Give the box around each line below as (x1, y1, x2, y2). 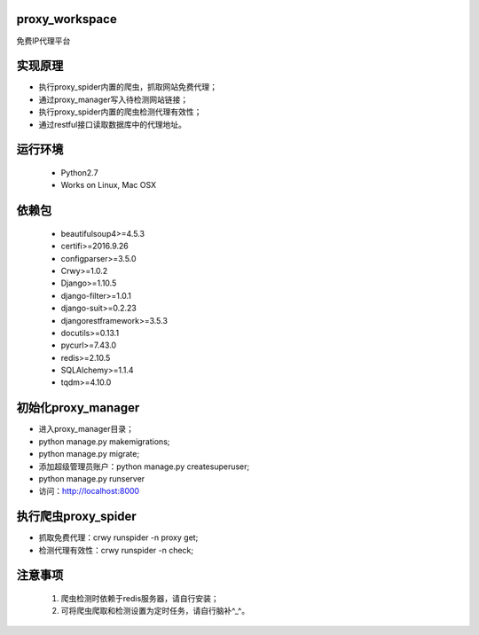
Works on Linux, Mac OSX (60, 180, 157, 191)
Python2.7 (60, 168, 98, 177)
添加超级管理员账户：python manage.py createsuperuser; (38, 461, 250, 472)
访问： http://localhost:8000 (38, 486, 140, 497)
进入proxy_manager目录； (38, 424, 135, 435)
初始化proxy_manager (16, 400, 140, 416)
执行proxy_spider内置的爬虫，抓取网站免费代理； (38, 82, 217, 92)
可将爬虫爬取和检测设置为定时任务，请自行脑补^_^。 (60, 606, 250, 616)
